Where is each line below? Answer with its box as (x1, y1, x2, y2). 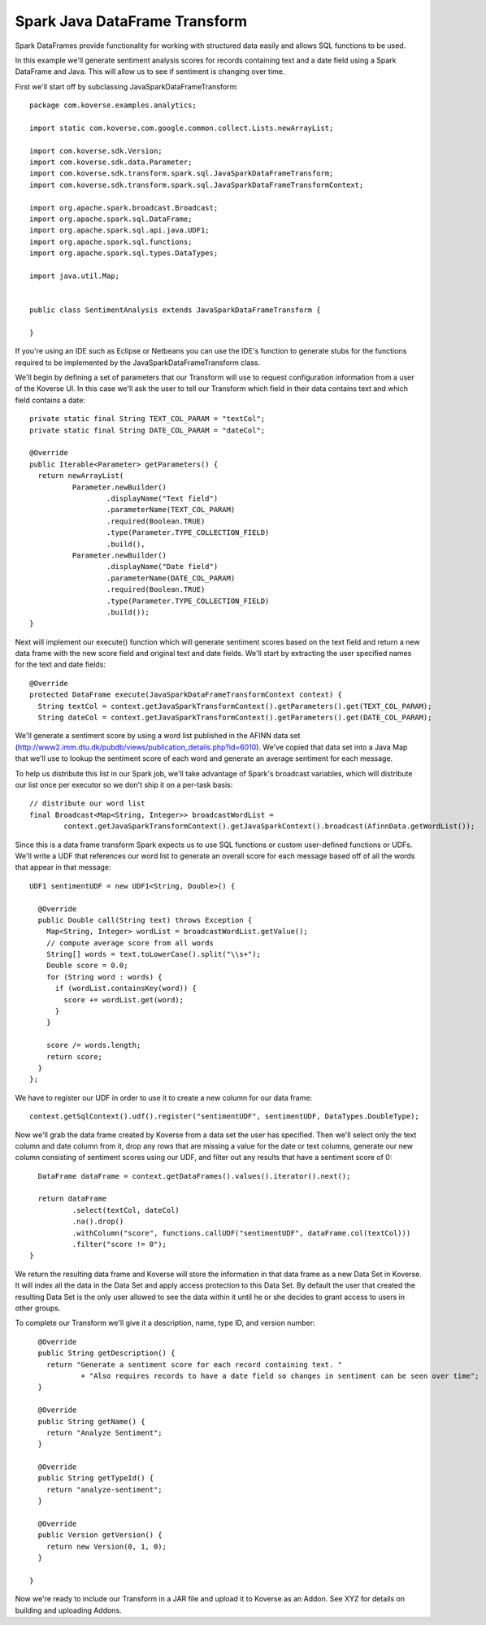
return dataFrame (37, 1194, 107, 1203)
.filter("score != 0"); (72, 1240, 167, 1249)
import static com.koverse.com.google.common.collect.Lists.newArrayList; (29, 123, 334, 133)
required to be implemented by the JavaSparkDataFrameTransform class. (15, 358, 261, 367)
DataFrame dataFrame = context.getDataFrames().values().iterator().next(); (37, 1171, 351, 1180)
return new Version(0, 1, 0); (46, 1541, 167, 1551)
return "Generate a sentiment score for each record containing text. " (46, 1360, 343, 1369)
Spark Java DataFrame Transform (15, 12, 248, 30)
